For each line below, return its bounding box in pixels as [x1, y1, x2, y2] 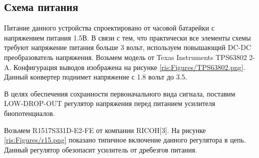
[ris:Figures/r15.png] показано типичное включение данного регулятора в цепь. [4, 134, 246, 145]
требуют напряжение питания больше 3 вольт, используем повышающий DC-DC [4, 42, 251, 52]
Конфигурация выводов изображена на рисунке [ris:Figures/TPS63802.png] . [14, 61, 245, 72]
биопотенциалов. [4, 107, 55, 118]
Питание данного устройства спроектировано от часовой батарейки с [4, 22, 215, 33]
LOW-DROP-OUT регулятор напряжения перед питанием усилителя [4, 98, 215, 108]
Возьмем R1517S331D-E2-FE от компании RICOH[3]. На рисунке [4, 124, 206, 135]
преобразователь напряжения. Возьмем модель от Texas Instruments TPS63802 [4, 51, 247, 62]
